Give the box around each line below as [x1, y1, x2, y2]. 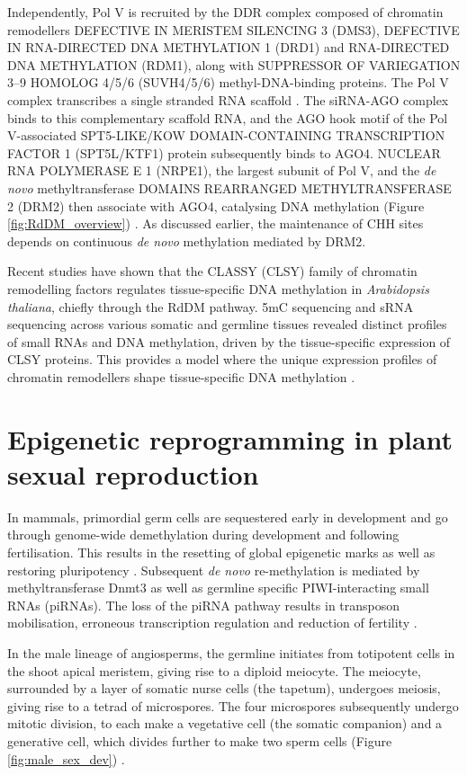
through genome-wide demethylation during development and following [7, 525, 400, 544]
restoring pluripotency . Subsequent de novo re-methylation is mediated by [7, 560, 420, 579]
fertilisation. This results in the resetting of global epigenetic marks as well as [7, 542, 436, 561]
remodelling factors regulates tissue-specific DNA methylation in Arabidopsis [7, 279, 429, 298]
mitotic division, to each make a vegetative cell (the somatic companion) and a [7, 714, 443, 733]
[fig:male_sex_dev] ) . [7, 749, 125, 768]
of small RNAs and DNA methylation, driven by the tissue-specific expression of [7, 332, 451, 351]
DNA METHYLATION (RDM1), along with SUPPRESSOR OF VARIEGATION [7, 55, 461, 74]
